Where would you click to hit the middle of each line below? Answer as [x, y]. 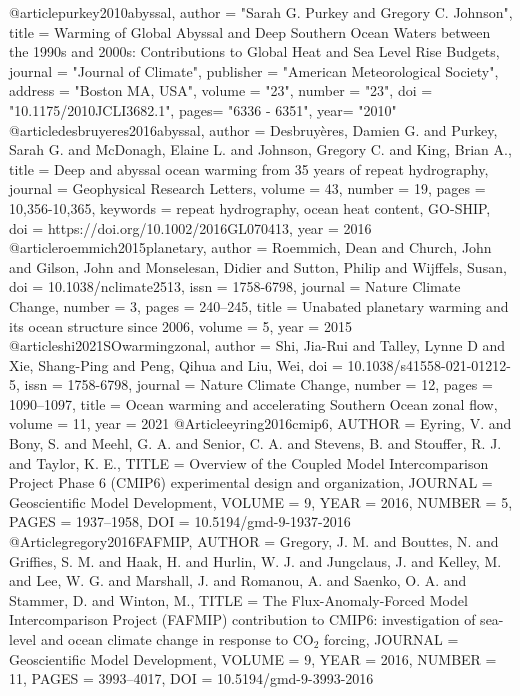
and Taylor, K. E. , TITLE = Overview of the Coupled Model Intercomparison [249, 462]
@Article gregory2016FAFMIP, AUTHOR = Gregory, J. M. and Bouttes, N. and [254, 541]
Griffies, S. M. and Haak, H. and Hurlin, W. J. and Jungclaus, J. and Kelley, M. [255, 560]
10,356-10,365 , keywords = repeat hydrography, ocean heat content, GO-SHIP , [250, 207]
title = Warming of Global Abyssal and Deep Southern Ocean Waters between [250, 31]
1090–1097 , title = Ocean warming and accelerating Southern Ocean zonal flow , [253, 403]
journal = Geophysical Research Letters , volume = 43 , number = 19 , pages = [247, 188]
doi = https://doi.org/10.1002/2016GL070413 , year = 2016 [190, 227]
